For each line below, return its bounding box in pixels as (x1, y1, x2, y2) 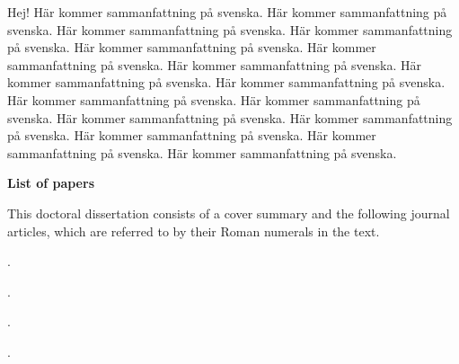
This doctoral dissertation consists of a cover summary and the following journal (7, 203, 450, 222)
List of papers (7, 173, 94, 192)
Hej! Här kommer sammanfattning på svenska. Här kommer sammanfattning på (7, 3, 447, 21)
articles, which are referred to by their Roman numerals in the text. (7, 221, 380, 240)
